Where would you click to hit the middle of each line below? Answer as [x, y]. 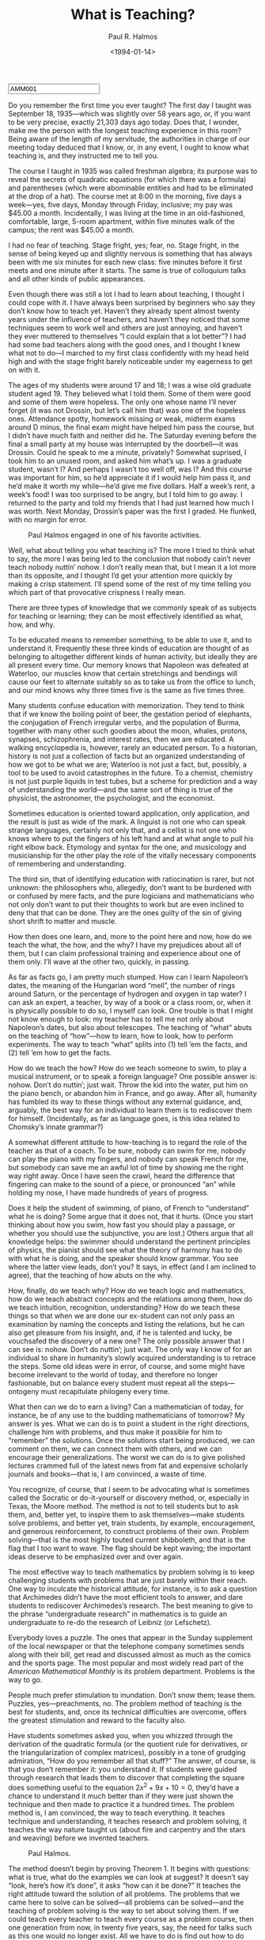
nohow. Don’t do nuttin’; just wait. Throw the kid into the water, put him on [128, 1085]
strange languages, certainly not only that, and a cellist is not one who [123, 830]
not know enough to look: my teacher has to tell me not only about [116, 1019]
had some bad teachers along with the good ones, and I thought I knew [124, 344]
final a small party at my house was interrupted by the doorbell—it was [123, 444]
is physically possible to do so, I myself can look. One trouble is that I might [131, 1010]
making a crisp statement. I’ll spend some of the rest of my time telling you [130, 584]
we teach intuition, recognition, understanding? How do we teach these [125, 1307]
